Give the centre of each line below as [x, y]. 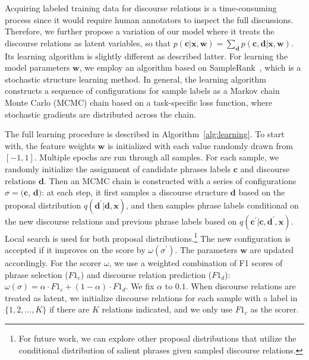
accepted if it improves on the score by [75, 249]
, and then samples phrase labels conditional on [212, 205]
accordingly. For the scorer [53, 262]
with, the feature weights [50, 145]
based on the [262, 192]
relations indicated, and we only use [167, 309]
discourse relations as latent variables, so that [88, 42]
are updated [272, 249]
